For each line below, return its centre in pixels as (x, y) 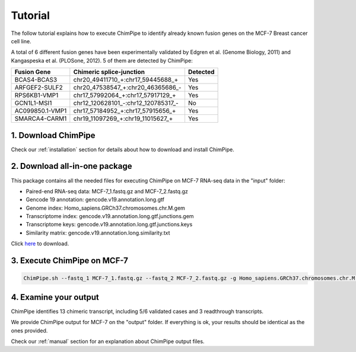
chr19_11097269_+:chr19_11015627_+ (123, 119)
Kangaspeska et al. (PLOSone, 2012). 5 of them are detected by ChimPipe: (102, 60)
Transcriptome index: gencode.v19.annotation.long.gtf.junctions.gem (110, 216)
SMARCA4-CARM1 (41, 119)
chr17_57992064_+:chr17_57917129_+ (125, 95)
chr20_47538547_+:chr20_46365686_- (127, 88)
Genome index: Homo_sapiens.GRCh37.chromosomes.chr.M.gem (105, 208)
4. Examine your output (55, 297)
